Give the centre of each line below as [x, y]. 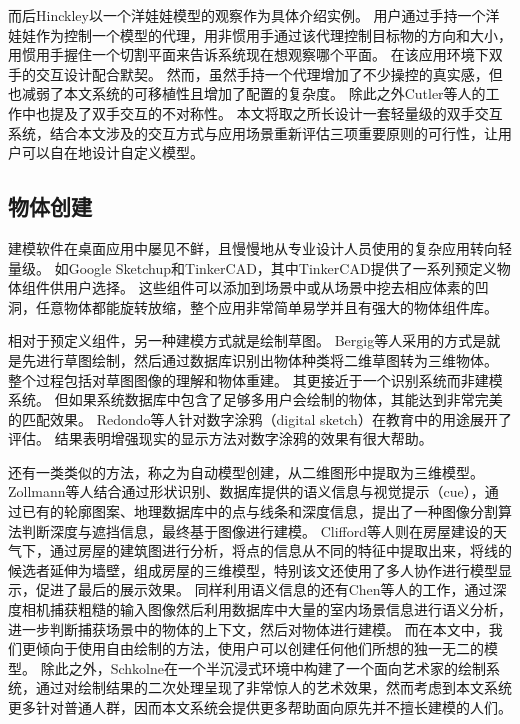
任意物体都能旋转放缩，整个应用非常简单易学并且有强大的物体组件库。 [266, 306]
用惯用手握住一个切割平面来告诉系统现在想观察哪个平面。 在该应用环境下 [248, 54]
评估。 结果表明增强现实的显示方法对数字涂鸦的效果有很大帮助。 [220, 438]
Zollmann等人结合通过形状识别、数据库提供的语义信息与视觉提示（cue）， [246, 491]
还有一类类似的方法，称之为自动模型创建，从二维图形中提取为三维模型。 [246, 471]
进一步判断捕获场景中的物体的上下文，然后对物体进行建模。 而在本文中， [248, 628]
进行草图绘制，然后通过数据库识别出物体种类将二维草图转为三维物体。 [266, 359]
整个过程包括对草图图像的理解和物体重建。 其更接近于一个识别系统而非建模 [255, 379]
